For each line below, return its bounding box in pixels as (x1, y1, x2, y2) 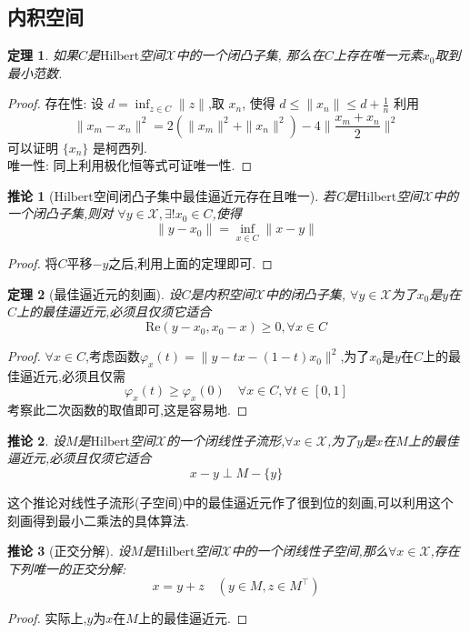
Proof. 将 (7, 254, 58, 273)
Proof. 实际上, (7, 608, 87, 628)
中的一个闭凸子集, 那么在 (175, 45, 325, 65)
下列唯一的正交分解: (7, 558, 126, 578)
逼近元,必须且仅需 (19, 366, 125, 385)
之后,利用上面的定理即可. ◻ (108, 254, 273, 273)
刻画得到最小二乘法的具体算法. (7, 510, 189, 529)
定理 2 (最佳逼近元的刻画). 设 (7, 284, 182, 303)
